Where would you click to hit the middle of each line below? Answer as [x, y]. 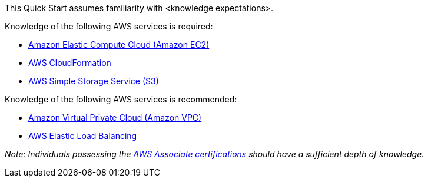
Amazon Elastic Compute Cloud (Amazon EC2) [119, 44]
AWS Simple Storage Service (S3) [94, 81]
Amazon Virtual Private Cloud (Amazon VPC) [115, 118]
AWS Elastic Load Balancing [83, 136]
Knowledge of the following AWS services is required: [109, 26]
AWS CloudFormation [70, 63]
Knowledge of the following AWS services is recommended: [121, 99]
